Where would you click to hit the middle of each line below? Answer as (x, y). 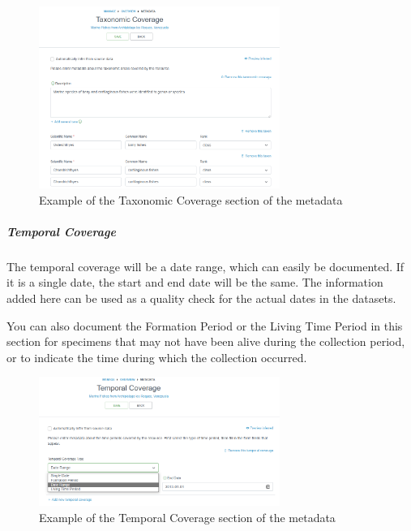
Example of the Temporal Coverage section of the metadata (187, 517)
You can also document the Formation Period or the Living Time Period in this (205, 325)
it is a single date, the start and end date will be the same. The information (195, 282)
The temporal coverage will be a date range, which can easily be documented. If (205, 266)
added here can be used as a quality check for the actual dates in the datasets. (201, 298)
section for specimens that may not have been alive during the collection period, (206, 341)
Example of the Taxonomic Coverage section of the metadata (191, 199)
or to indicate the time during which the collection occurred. (157, 357)
